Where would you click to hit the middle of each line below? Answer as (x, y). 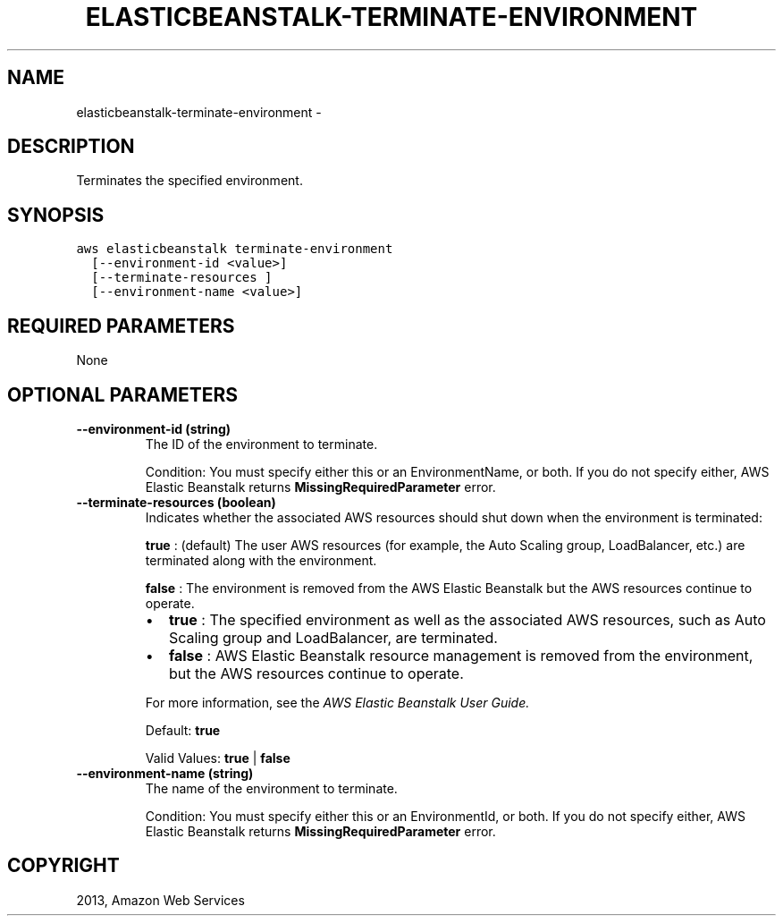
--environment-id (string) (154, 428)
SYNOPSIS (56, 215)
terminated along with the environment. (261, 560)
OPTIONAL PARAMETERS (123, 394)
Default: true (183, 730)
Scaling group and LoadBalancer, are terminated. (333, 637)
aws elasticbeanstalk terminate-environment (235, 249)
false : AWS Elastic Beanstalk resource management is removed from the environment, (461, 655)
